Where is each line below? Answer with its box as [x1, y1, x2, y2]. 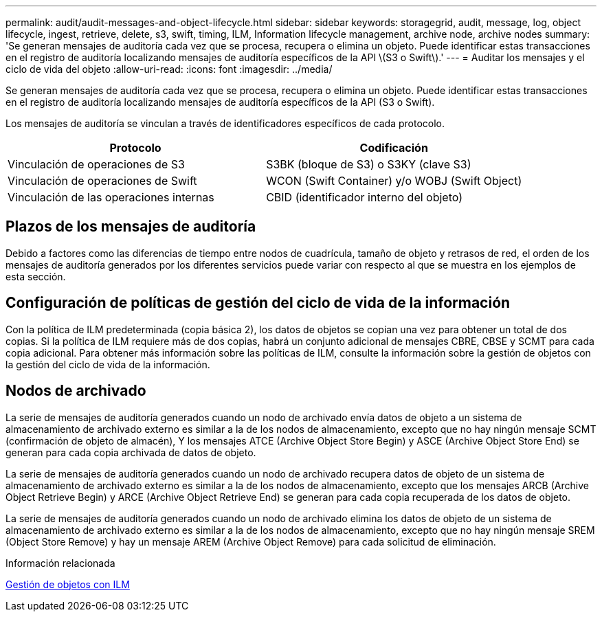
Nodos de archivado [5, 382, 146, 400]
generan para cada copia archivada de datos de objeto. [5, 446, 256, 458]
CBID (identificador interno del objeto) [266, 190, 463, 204]
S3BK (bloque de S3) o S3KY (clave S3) [266, 157, 471, 171]
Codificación [359, 141, 428, 155]
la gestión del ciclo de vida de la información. [5, 358, 210, 370]
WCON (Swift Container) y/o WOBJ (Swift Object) [266, 174, 522, 188]
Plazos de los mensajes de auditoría [5, 218, 256, 236]
